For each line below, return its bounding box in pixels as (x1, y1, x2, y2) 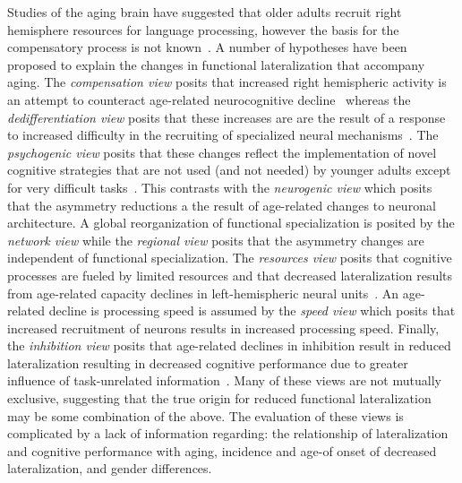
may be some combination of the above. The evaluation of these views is (7, 406, 404, 425)
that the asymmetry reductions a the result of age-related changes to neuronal (7, 195, 436, 214)
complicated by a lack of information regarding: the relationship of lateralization (7, 424, 449, 443)
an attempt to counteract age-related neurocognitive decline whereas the (7, 90, 411, 108)
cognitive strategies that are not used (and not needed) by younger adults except (7, 160, 451, 179)
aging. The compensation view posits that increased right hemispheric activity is (7, 73, 447, 91)
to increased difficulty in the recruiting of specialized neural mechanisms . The (7, 125, 439, 144)
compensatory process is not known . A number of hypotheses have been (7, 38, 407, 56)
